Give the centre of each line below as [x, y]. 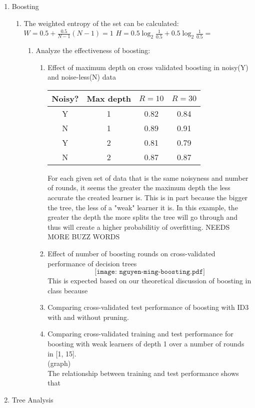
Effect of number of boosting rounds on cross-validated [131, 253]
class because [68, 290]
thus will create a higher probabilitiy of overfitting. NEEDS [139, 227]
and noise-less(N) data [82, 77]
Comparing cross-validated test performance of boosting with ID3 [148, 307]
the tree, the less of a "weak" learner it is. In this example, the [143, 207]
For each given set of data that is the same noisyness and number [148, 177]
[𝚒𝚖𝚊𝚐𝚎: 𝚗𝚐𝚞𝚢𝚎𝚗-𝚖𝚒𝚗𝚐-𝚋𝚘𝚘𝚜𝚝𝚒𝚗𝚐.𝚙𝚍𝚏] [150, 272]
